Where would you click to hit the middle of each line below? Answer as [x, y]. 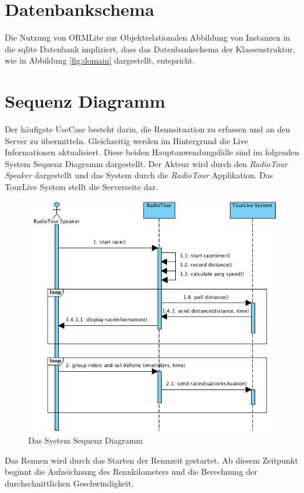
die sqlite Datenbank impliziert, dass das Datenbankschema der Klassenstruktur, [150, 49]
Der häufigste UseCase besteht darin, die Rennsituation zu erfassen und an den [148, 129]
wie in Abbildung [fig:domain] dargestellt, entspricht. [100, 60]
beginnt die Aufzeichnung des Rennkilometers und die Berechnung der [131, 472]
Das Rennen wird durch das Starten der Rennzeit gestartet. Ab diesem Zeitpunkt [151, 460]
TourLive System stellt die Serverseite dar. [81, 186]
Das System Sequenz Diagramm [86, 440]
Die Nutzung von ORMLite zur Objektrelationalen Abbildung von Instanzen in [148, 37]
